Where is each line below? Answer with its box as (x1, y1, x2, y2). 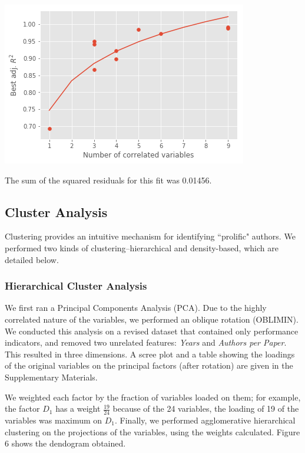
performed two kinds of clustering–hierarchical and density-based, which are (5, 241, 279, 254)
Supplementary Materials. (5, 370, 98, 383)
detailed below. (5, 253, 59, 265)
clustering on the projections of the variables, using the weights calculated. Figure (5, 425, 300, 438)
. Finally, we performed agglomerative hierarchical (115, 413, 296, 426)
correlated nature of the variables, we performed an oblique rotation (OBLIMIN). (5, 313, 299, 325)
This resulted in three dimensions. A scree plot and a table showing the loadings (5, 347, 295, 360)
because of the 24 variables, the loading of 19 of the (112, 402, 299, 415)
